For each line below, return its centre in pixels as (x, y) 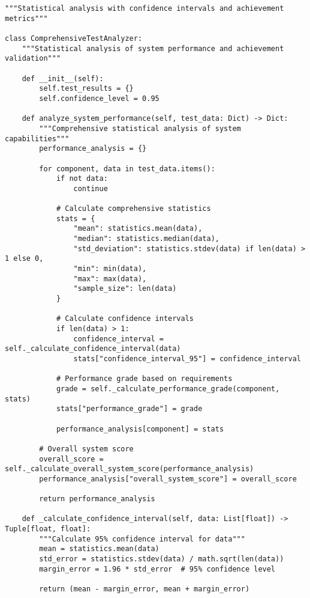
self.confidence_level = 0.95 (99, 98)
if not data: (82, 179)
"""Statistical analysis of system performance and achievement (153, 48)
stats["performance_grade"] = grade (129, 409)
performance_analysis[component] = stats (140, 429)
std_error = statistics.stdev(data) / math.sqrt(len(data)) (162, 559)
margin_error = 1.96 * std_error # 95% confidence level (157, 569)
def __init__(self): (63, 78)
